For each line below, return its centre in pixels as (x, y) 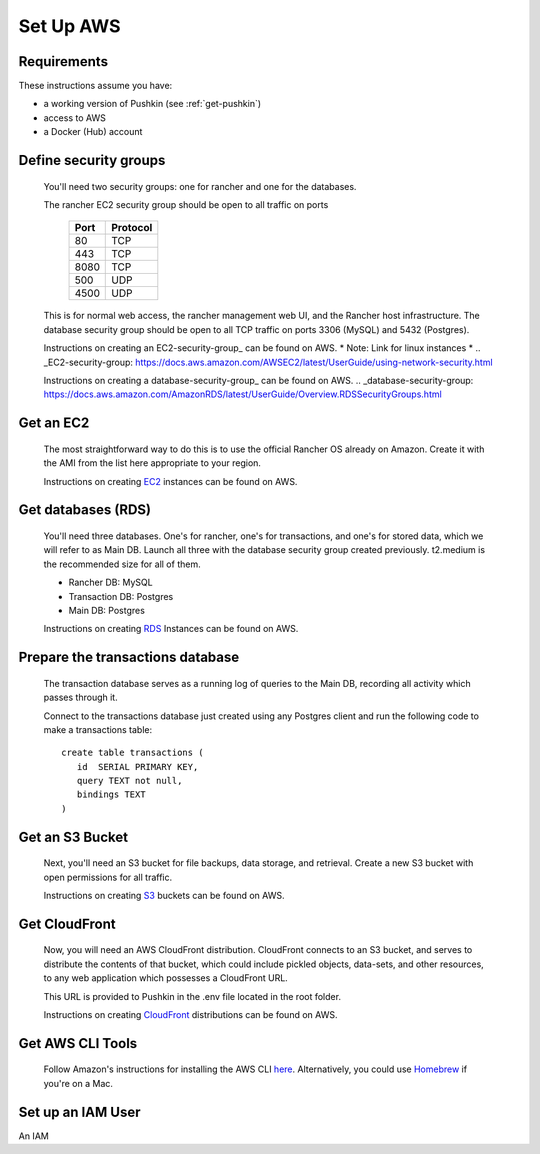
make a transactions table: (98, 729)
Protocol (132, 228)
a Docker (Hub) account (93, 132)
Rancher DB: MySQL (111, 582)
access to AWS (75, 117)
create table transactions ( (132, 753)
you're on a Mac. (78, 1083)
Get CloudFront (67, 923)
